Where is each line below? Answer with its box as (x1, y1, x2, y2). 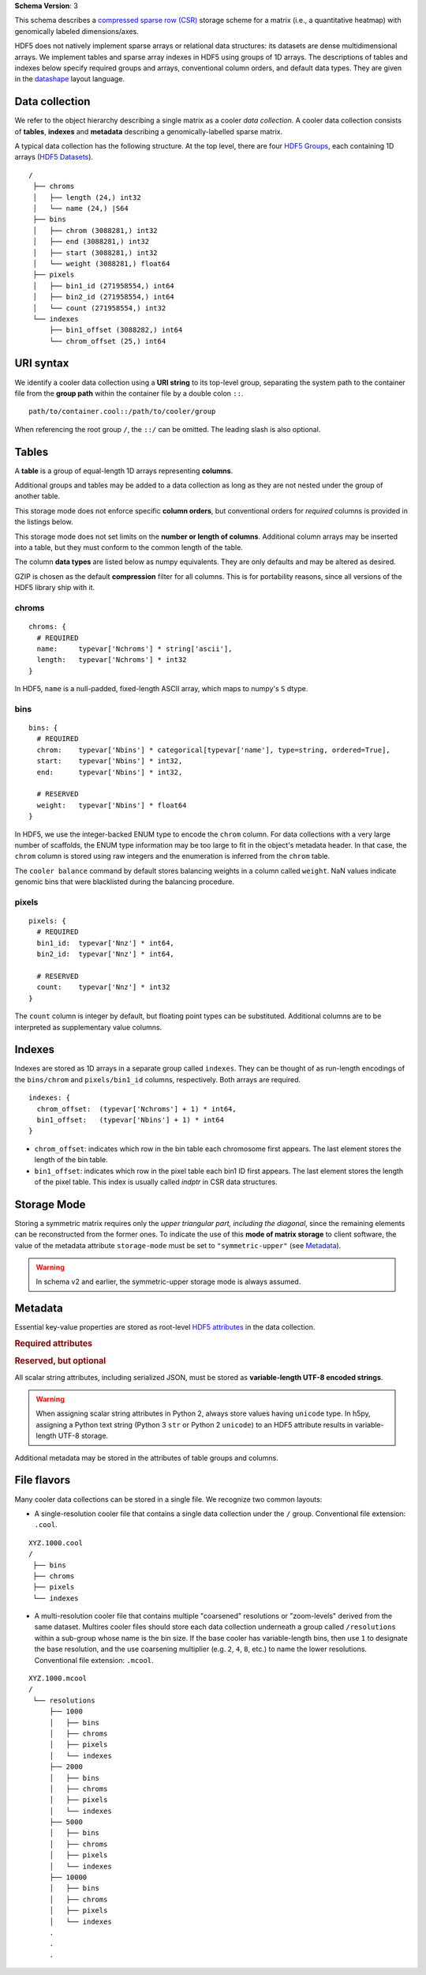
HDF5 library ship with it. (14, 583, 95, 592)
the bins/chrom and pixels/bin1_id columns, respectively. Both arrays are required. (14, 1074, 301, 1084)
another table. (14, 491, 61, 501)
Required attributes (14, 1338, 93, 1349)
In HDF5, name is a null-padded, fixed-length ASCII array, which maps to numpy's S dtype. (14, 684, 308, 694)
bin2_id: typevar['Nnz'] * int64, (36, 950, 175, 959)
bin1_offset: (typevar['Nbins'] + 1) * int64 (36, 1115, 225, 1125)
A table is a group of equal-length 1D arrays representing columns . (14, 466, 234, 476)
